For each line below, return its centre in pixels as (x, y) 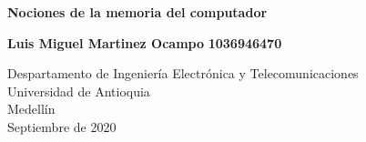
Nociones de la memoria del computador (137, 12)
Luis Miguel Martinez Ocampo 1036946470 (145, 42)
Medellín (31, 109)
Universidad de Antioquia (79, 91)
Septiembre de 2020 (62, 126)
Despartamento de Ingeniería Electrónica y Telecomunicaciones (183, 73)
